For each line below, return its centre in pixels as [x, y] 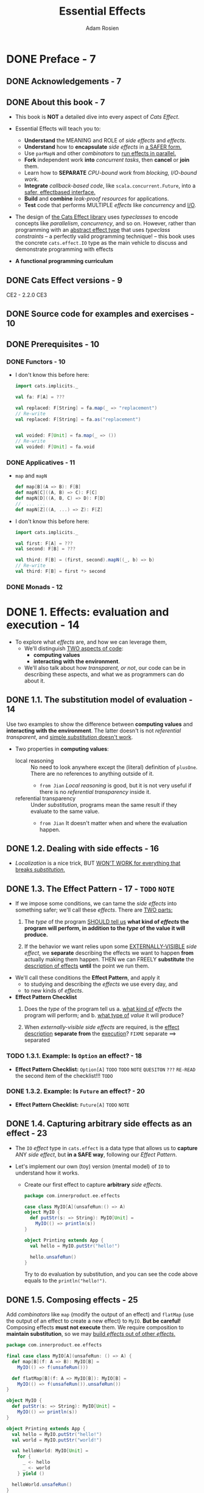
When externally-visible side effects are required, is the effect [102, 1027]
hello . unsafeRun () [53, 1257]
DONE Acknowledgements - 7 [64, 81]
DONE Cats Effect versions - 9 [65, 280]
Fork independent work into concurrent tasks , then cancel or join [107, 160]
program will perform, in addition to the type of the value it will [105, 928]
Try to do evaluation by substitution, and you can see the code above [111, 1274]
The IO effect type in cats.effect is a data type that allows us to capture [106, 1148]
